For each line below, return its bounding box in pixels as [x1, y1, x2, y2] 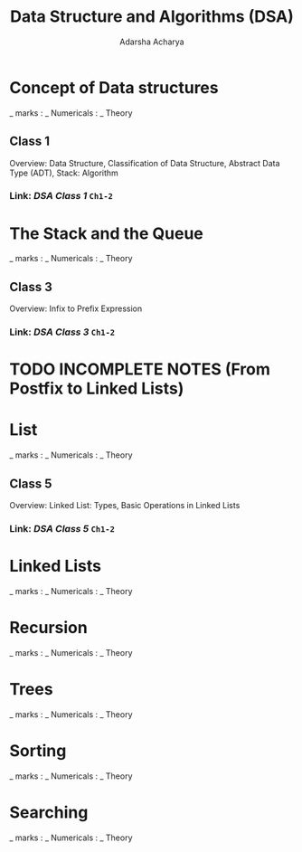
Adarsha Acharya [119, 36, 184, 47]
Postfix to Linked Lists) [9, 378, 184, 399]
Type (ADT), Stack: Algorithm [9, 167, 119, 178]
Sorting [9, 740, 67, 761]
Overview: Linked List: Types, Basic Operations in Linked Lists [9, 500, 241, 511]
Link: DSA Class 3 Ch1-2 [9, 326, 116, 338]
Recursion [9, 618, 88, 639]
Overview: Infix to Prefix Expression [9, 303, 143, 314]
